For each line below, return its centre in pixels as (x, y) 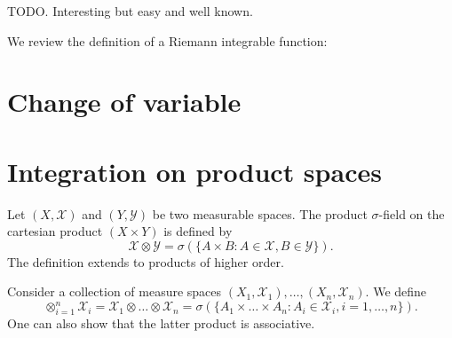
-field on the (412, 213)
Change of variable (124, 102)
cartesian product (55, 231)
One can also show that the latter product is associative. (161, 322)
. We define (396, 291)
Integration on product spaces (194, 171)
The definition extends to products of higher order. (146, 261)
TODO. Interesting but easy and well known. (130, 11)
